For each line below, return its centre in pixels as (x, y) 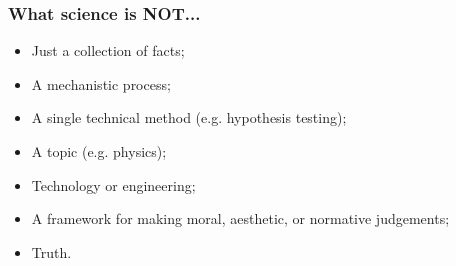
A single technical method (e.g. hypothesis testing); (189, 117)
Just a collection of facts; (108, 50)
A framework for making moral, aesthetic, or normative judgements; (240, 218)
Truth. (51, 251)
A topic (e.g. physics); (99, 151)
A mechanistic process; (101, 83)
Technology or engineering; (113, 184)
